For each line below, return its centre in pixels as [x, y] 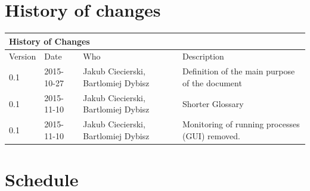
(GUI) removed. [211, 135]
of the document [212, 82]
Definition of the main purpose [238, 71]
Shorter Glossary [213, 103]
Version [23, 56]
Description [203, 56]
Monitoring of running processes [241, 124]
